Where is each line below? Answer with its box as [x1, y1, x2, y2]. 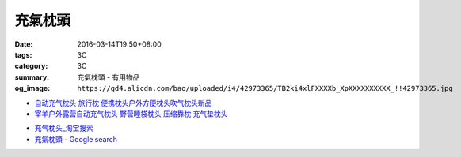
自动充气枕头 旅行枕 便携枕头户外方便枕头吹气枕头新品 [34, 98, 212, 107]
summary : [14, 72, 50, 82]
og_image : [14, 84, 51, 93]
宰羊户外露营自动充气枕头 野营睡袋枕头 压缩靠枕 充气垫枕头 [34, 109, 228, 118]
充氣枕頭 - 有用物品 [77, 72, 140, 82]
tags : [14, 50, 32, 59]
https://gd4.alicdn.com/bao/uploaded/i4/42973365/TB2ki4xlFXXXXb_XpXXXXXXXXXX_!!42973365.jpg [77, 84, 453, 93]
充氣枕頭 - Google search [34, 134, 118, 144]
